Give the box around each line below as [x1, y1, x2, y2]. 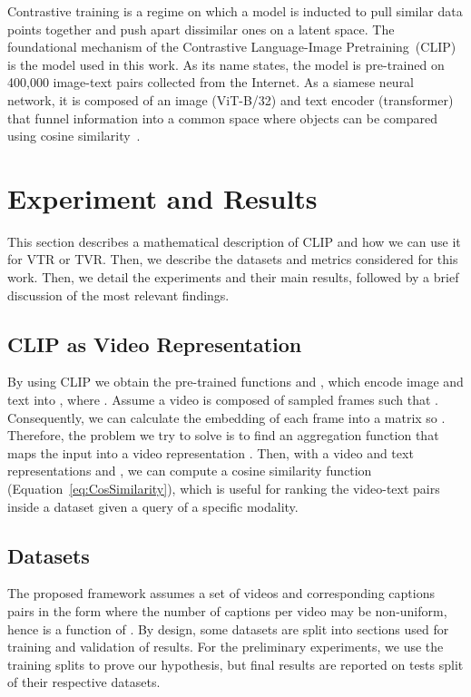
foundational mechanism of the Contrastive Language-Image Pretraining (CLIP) [7, 37, 456, 56]
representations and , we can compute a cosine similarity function [7, 461, 372, 480]
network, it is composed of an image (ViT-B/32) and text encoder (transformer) [7, 90, 454, 109]
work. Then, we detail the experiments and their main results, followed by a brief [7, 268, 459, 287]
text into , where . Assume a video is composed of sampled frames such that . [7, 390, 438, 409]
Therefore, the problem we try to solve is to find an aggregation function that [7, 426, 439, 445]
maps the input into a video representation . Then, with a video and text [7, 443, 414, 462]
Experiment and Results [7, 179, 318, 216]
